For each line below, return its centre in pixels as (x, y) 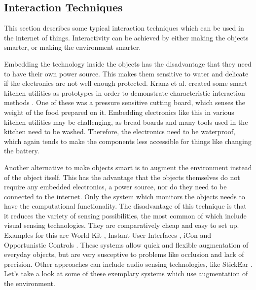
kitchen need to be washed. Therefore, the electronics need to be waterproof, (120, 131)
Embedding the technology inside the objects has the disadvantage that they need (128, 63)
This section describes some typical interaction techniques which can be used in (124, 28)
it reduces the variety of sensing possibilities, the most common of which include (125, 215)
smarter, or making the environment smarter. (73, 47)
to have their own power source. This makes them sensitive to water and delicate (126, 73)
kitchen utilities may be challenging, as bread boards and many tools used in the (126, 122)
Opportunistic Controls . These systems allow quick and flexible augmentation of (126, 244)
